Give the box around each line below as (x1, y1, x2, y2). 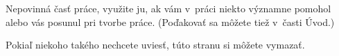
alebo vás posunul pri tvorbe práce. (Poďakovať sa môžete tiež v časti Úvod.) (6, 14, 335, 29)
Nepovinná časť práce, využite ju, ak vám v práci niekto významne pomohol (6, 1, 331, 15)
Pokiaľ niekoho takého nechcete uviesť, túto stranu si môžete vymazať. (6, 38, 305, 52)
